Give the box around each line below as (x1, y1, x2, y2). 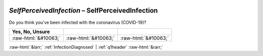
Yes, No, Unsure (12, 28, 50, 35)
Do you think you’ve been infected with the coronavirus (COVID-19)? (9, 19, 147, 25)
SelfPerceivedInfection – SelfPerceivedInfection (9, 6, 158, 15)
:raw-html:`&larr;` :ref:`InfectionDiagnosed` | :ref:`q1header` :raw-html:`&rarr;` (9, 44, 164, 50)
